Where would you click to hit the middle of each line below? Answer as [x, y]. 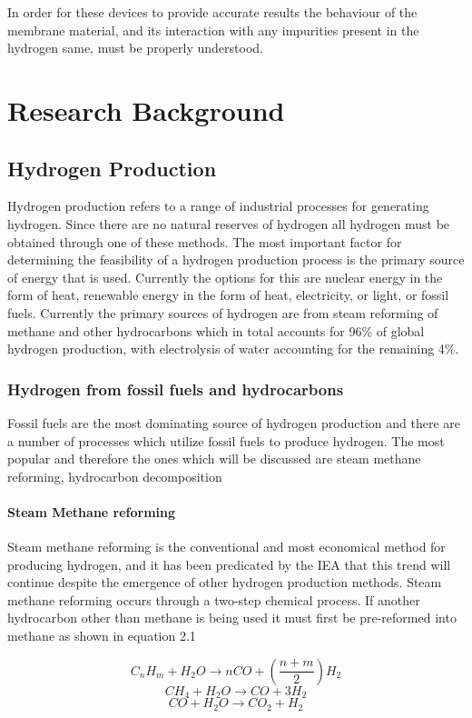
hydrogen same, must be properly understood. [135, 48]
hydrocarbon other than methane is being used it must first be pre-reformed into [232, 618]
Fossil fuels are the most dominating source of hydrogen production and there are [234, 422]
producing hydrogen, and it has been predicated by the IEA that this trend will [229, 564]
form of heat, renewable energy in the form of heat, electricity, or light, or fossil [228, 295]
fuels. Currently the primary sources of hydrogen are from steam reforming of [223, 312]
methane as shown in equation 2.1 [102, 636]
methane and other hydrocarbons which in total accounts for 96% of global [216, 330]
